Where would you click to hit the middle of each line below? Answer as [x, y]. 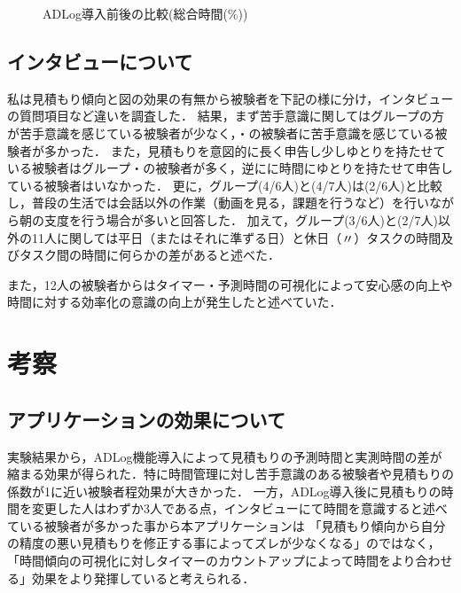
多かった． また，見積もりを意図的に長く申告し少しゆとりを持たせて [245, 150]
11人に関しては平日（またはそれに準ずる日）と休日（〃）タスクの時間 [236, 237]
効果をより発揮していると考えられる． [143, 577]
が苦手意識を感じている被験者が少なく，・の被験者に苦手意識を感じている [221, 133]
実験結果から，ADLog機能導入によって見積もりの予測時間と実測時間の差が [225, 456]
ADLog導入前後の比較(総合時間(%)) [145, 13]
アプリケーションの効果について [146, 419]
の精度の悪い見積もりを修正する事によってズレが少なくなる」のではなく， [224, 543]
